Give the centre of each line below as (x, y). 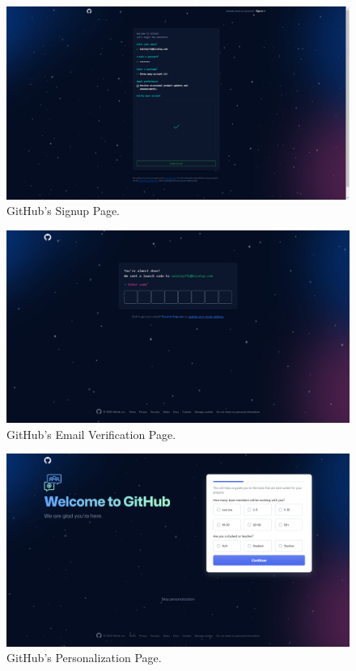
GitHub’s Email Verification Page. (91, 434)
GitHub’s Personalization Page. (84, 658)
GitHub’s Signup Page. (64, 211)
